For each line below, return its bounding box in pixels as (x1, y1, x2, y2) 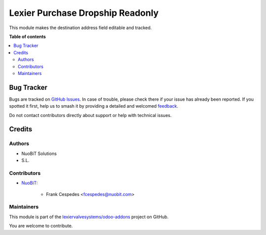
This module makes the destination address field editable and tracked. (9, 25, 152, 31)
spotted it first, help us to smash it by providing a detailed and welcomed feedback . (9, 103, 178, 109)
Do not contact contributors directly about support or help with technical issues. (9, 112, 172, 118)
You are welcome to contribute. (9, 223, 73, 229)
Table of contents (9, 34, 46, 39)
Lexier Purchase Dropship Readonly (9, 7, 159, 18)
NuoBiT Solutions (21, 151, 57, 157)
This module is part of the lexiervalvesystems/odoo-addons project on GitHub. (9, 214, 169, 220)
